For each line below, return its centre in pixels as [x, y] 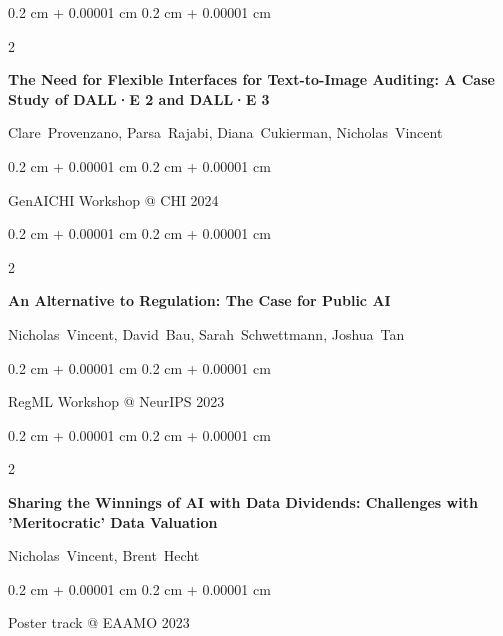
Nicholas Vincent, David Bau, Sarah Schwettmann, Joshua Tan [206, 333]
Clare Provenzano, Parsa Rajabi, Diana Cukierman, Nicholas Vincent [225, 132]
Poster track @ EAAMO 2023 [99, 622]
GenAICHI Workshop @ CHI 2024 [113, 199]
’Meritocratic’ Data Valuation [113, 521]
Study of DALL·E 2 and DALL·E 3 [139, 98]
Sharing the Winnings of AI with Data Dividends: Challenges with [243, 501]
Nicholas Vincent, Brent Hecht [104, 555]
